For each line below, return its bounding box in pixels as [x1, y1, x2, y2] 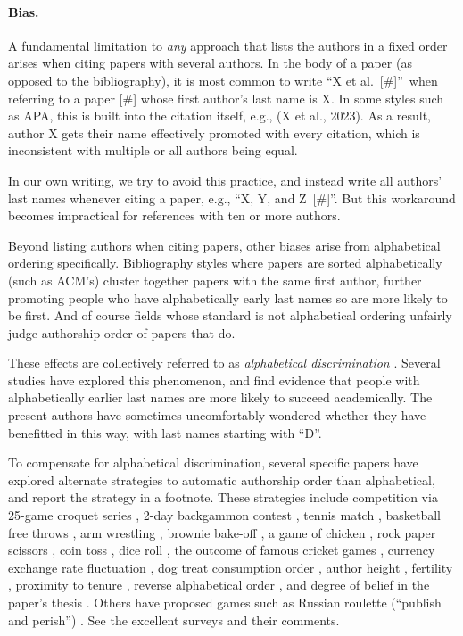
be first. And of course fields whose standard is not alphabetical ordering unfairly [8, 306, 452, 325]
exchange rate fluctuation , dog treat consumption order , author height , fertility [8, 558, 453, 576]
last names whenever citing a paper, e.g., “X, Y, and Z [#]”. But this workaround [8, 188, 456, 207]
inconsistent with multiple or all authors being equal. [8, 141, 298, 160]
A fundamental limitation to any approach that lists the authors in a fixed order [8, 36, 448, 54]
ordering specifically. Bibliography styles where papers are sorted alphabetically [8, 253, 442, 272]
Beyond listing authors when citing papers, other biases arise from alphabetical [8, 235, 441, 254]
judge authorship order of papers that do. [8, 323, 236, 342]
